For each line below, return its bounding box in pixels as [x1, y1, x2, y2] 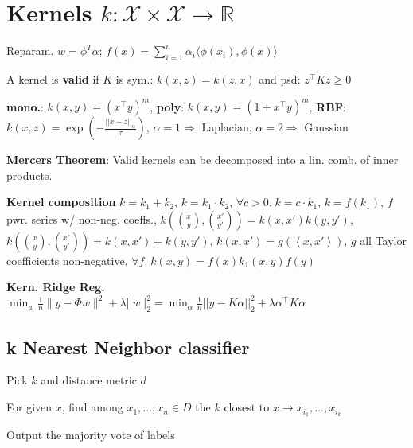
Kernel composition [6, 193, 116, 210]
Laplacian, [201, 119, 252, 135]
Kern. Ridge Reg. [6, 279, 105, 295]
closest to [224, 399, 270, 415]
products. [6, 166, 53, 183]
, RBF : [309, 98, 346, 115]
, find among [61, 399, 123, 415]
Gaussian [304, 119, 349, 135]
